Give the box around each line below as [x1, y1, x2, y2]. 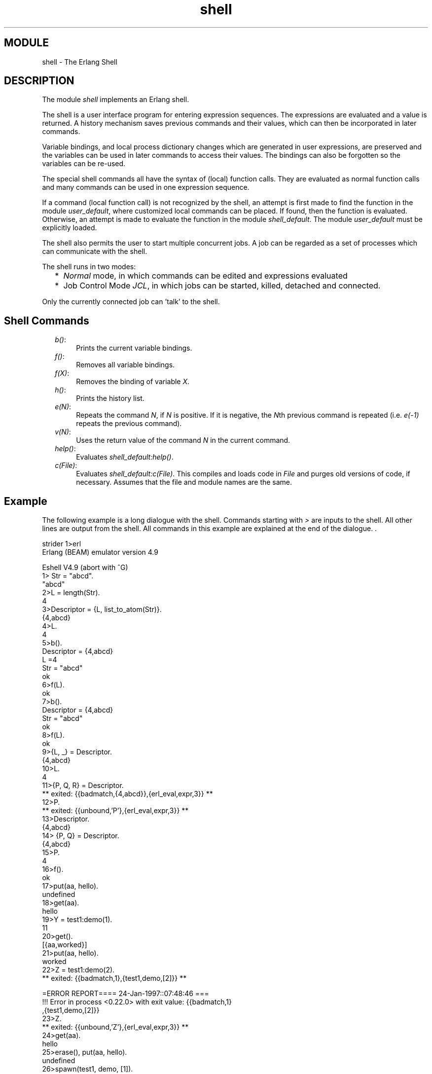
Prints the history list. [76, 394, 144, 403]
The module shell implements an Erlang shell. [42, 95, 189, 104]
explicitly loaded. [42, 223, 97, 232]
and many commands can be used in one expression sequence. [42, 183, 250, 192]
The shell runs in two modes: [42, 262, 136, 271]
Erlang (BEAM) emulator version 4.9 [42, 548, 158, 557]
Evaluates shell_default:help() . [76, 453, 174, 462]
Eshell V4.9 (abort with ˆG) [42, 563, 128, 572]
